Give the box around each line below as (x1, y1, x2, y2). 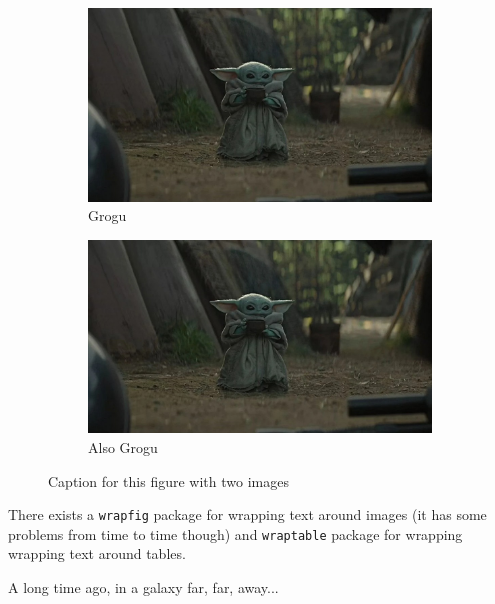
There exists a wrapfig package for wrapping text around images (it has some (8, 504, 487, 525)
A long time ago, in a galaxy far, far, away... (8, 577, 279, 598)
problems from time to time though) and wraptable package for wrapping (8, 523, 463, 544)
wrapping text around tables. (8, 543, 186, 564)
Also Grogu (88, 436, 158, 457)
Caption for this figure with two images (48, 470, 289, 491)
